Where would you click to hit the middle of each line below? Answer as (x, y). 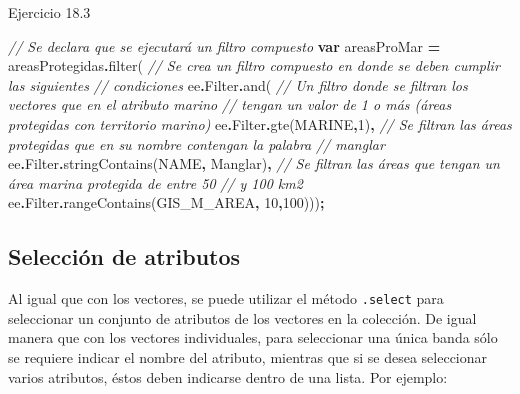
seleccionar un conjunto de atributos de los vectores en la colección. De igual (242, 317)
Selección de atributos (124, 256)
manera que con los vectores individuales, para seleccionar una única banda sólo (253, 337)
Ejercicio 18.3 (49, 12)
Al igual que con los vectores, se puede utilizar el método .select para (226, 298)
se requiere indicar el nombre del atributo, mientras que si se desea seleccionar (248, 356)
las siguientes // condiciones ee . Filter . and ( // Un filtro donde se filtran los (238, 84)
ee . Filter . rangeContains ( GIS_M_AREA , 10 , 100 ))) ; (166, 202)
